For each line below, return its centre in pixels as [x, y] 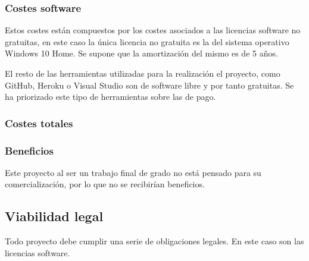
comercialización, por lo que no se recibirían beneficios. [105, 184]
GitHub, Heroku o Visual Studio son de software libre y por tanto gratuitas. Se [149, 85]
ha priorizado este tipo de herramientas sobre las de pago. [110, 97]
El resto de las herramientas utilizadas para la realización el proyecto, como [143, 73]
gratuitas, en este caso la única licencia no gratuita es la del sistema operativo [147, 41]
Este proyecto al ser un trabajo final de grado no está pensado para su [133, 172]
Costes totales [39, 123]
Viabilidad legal [54, 216]
